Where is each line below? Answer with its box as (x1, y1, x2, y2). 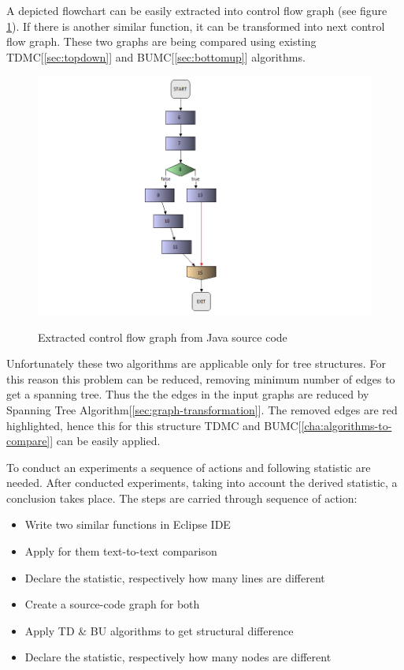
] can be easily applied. (50, 432, 161, 449)
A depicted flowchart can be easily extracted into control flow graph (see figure (6, 2, 387, 18)
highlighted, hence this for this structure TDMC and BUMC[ (6, 417, 302, 433)
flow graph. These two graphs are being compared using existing (6, 33, 317, 50)
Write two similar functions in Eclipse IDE (24, 516, 231, 533)
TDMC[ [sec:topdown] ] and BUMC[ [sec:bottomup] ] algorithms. (6, 48, 306, 65)
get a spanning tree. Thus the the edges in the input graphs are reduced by (6, 386, 369, 402)
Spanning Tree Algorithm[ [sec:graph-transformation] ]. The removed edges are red (6, 401, 398, 417)
